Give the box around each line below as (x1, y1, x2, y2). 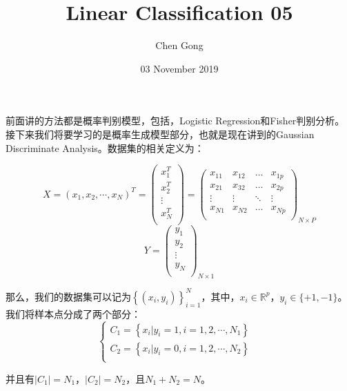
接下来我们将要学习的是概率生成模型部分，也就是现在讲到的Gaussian (6, 126, 315, 141)
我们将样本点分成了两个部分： (6, 306, 141, 321)
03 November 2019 (140, 61, 219, 75)
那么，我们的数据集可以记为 (6, 289, 131, 303)
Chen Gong (155, 38, 204, 53)
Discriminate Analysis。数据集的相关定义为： (6, 140, 204, 155)
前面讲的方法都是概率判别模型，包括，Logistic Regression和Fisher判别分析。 (6, 113, 345, 128)
